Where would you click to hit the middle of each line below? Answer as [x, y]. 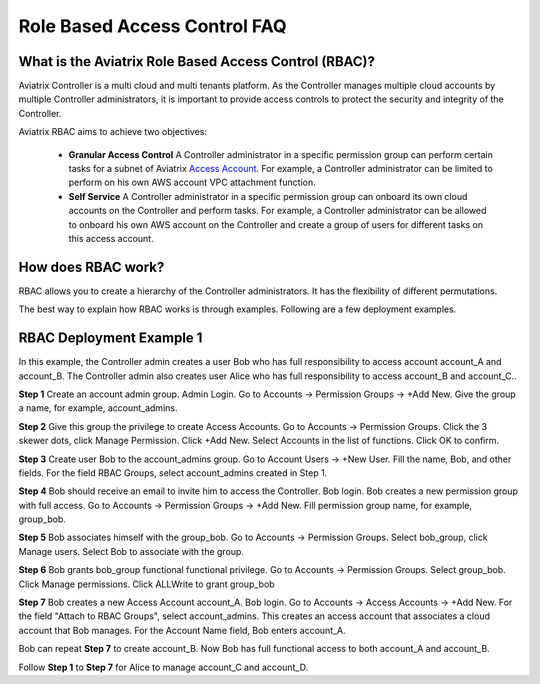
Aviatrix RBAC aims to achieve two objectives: [113, 132]
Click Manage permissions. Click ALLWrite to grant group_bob [146, 584]
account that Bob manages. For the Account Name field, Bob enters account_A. [182, 630]
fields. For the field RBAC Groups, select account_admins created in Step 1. [173, 472]
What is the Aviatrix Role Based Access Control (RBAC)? [196, 61]
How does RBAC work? [91, 266]
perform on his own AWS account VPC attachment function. [192, 182]
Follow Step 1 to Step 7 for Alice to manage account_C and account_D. [163, 667]
